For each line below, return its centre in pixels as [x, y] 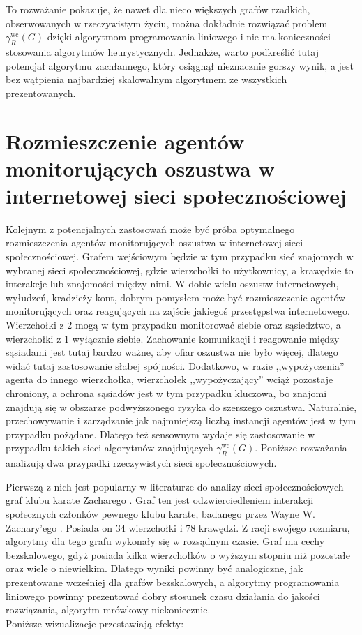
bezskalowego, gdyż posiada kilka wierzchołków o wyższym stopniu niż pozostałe [178, 554]
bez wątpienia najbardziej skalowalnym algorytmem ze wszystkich [146, 79]
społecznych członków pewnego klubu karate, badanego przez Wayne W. [160, 513]
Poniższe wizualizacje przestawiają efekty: [95, 623]
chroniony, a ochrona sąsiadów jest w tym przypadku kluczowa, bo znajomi [166, 393]
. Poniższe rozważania [301, 448]
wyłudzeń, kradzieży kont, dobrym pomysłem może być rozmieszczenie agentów [176, 297]
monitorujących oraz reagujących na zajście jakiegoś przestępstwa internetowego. [178, 311]
